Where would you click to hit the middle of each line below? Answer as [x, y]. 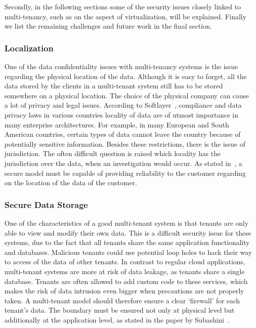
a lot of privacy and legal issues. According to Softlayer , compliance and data [123, 105]
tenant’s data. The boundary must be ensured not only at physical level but [120, 310]
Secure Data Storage [46, 204]
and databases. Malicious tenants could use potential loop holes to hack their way [128, 252]
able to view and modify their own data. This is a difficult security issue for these [128, 232]
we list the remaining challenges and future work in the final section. [108, 26]
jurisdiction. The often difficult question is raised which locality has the [113, 153]
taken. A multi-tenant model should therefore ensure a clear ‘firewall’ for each [122, 300]
